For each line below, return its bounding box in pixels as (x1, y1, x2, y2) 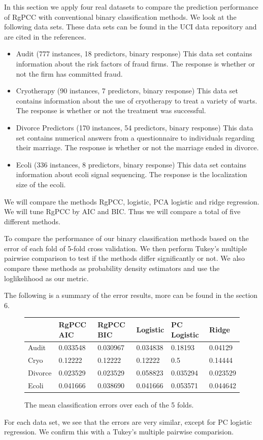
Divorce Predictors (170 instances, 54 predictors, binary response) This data (16, 122, 253, 132)
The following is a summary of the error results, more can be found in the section (4, 290, 258, 300)
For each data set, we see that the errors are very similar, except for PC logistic (4, 416, 252, 427)
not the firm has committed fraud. (16, 68, 123, 79)
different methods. (4, 216, 60, 226)
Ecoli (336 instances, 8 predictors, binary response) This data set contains (16, 159, 247, 170)
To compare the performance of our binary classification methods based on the (4, 233, 249, 244)
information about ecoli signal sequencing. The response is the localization (16, 169, 247, 180)
